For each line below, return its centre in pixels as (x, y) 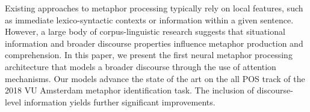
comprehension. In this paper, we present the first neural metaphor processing (149, 55)
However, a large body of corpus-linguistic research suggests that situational (145, 31)
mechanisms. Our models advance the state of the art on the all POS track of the (155, 78)
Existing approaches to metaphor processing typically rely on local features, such (154, 8)
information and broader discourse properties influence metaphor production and (154, 43)
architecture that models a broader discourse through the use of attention (141, 66)
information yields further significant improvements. (119, 102)
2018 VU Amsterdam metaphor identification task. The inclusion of (130, 90)
